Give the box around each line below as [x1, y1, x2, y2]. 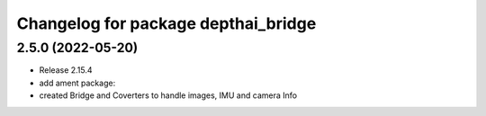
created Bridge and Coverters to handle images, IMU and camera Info [39, 90, 297, 101]
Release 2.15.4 [39, 65, 94, 76]
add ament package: [39, 77, 116, 88]
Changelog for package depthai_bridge [16, 13, 317, 33]
